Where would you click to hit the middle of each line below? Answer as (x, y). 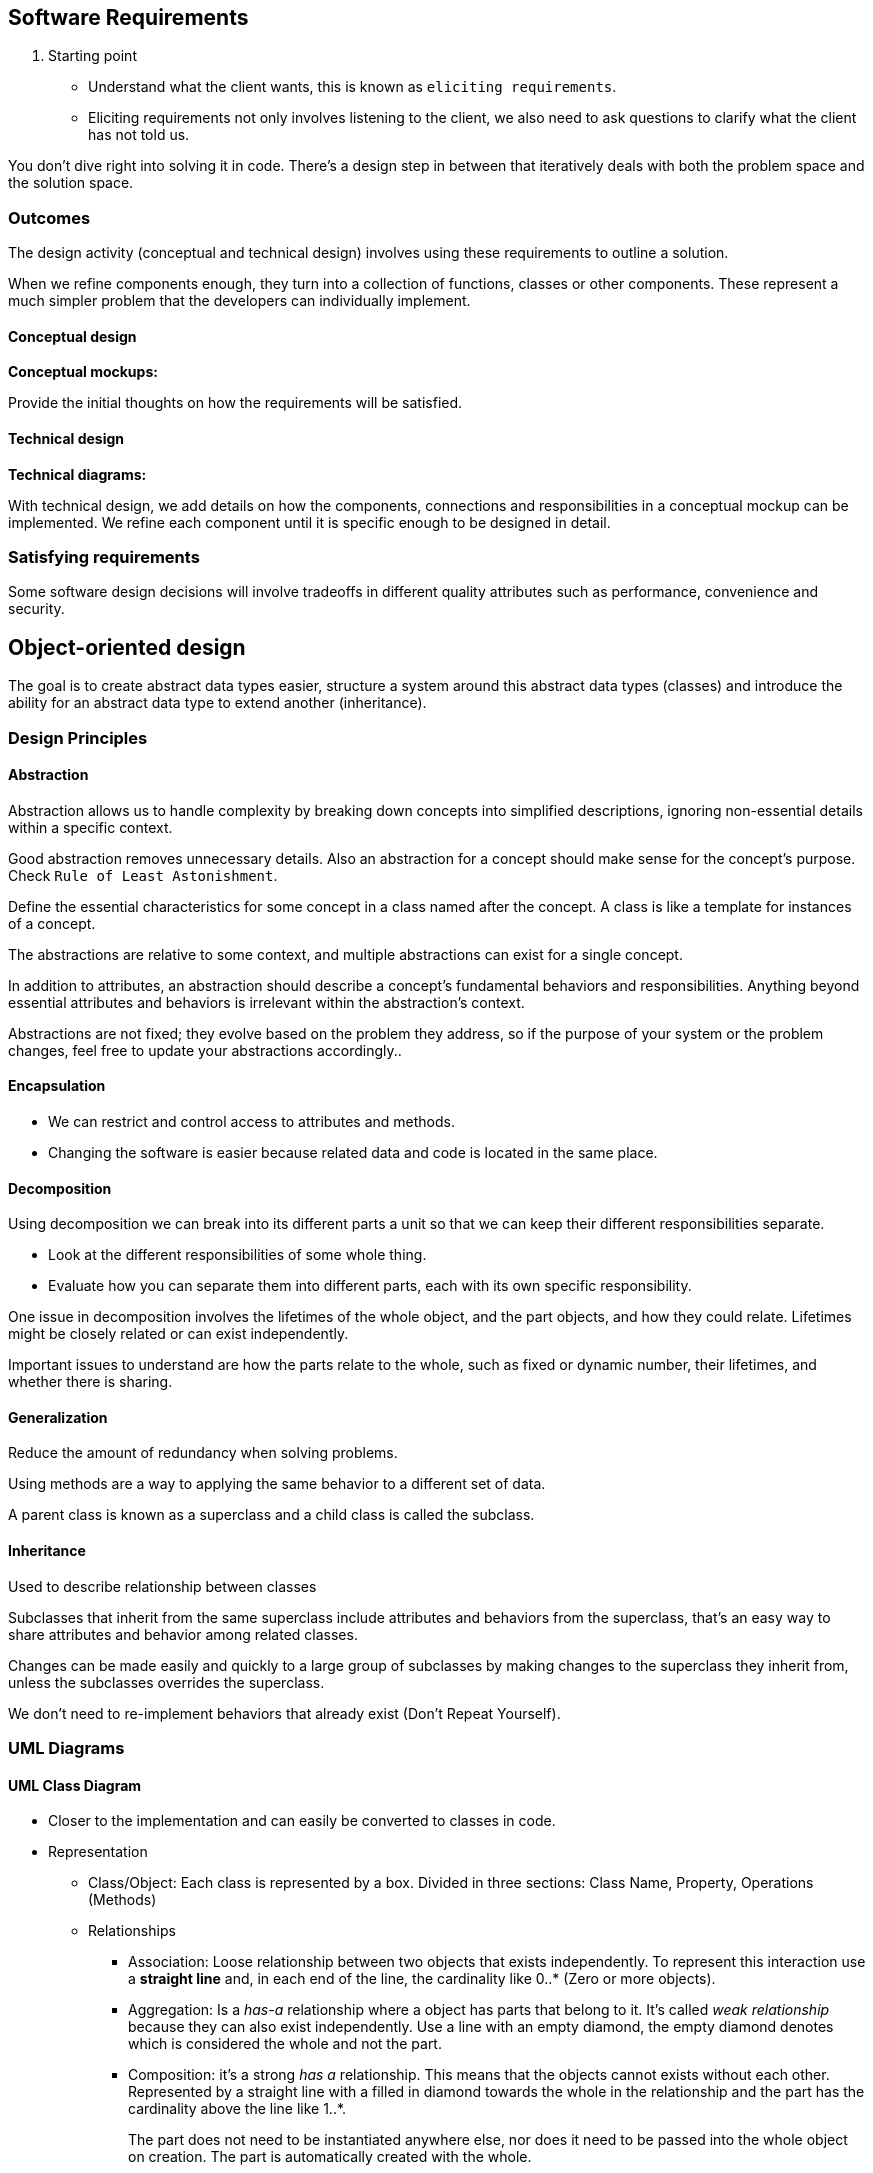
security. (36, 609)
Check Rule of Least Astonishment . (143, 875)
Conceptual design (72, 336)
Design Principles (78, 737)
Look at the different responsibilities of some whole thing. (237, 1255)
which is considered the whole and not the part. (285, 2044)
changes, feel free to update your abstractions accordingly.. (205, 1050)
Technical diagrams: (77, 474)
